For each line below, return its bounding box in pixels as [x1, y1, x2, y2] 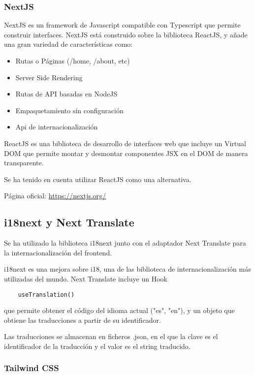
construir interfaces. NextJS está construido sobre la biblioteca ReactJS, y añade [4, 29, 248, 39]
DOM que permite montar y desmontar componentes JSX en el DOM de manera [4, 148, 248, 158]
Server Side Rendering [15, 72, 83, 82]
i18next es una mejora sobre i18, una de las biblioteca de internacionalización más [4, 264, 251, 274]
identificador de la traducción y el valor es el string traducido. [4, 341, 191, 351]
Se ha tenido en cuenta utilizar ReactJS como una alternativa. [4, 174, 191, 184]
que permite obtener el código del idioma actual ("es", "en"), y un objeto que [4, 305, 235, 315]
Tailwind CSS [4, 362, 59, 374]
